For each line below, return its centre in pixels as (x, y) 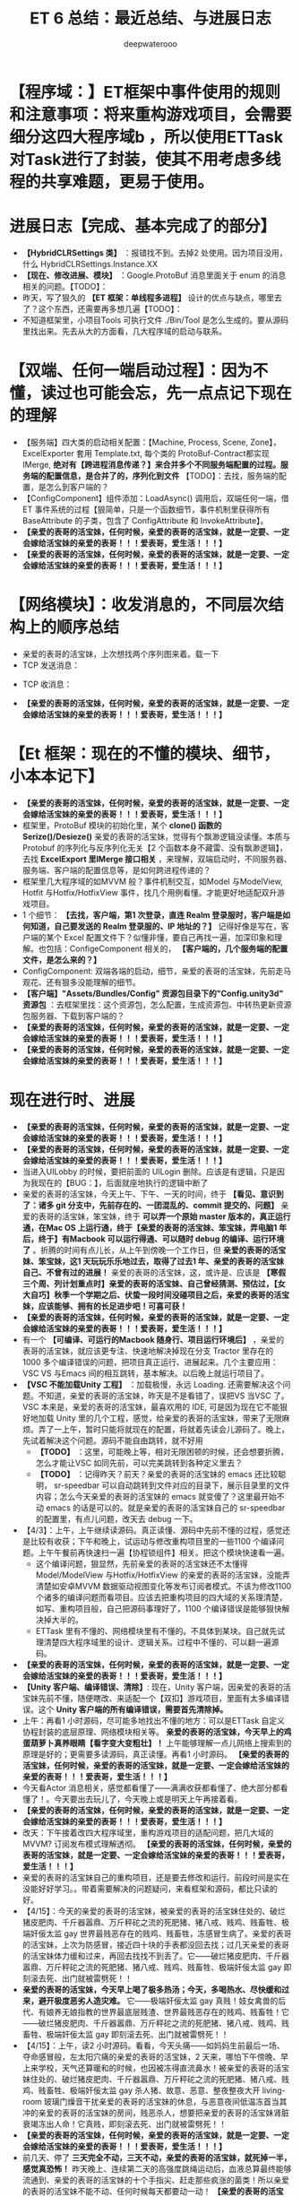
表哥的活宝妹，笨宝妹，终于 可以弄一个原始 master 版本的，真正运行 (164, 1216)
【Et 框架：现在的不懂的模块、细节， (144, 753)
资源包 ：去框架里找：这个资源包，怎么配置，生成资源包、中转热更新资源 (157, 1004)
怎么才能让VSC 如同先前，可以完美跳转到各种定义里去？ (139, 1463)
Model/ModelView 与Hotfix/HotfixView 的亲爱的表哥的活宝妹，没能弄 (163, 1575)
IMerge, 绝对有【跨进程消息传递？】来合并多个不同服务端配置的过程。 (151, 464)
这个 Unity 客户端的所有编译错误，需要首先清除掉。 (133, 1709)
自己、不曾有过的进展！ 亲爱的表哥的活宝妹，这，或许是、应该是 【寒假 (154, 1272)
